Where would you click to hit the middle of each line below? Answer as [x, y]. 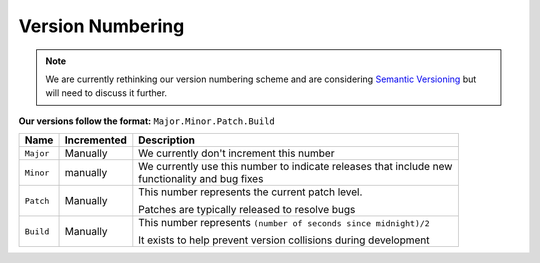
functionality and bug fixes [201, 179]
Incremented [95, 140]
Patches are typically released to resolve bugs [247, 210]
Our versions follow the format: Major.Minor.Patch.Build [146, 121]
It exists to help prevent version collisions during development [284, 240]
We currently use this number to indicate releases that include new [295, 167]
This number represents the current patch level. [250, 192]
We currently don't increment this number [236, 153]
